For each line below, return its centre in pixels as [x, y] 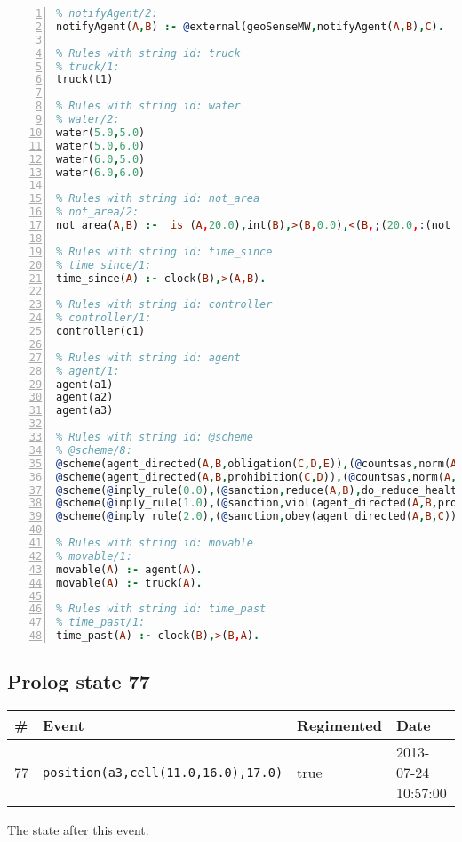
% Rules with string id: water [148, 106]
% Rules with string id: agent [148, 357]
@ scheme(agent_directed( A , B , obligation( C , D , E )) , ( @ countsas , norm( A [257, 463]
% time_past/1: [101, 623]
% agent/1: [88, 371]
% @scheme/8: [94, 450]
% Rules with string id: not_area [158, 199]
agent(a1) [85, 384]
